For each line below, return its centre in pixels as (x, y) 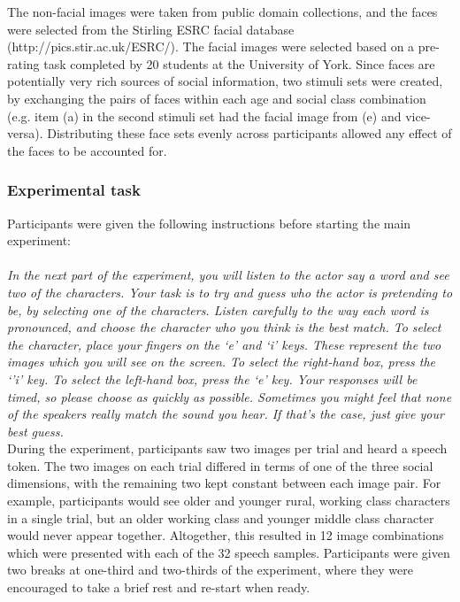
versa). (25, 133)
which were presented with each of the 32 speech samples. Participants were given (229, 552)
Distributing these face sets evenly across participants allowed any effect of (249, 133)
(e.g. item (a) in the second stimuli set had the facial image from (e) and (204, 116)
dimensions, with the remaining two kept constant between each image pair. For (224, 483)
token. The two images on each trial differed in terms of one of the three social (220, 465)
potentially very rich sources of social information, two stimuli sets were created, (225, 81)
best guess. (35, 431)
